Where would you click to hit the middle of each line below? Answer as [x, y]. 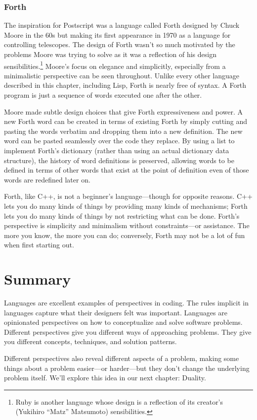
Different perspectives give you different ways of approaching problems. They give [128, 331]
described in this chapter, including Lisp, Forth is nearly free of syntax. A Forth [125, 85]
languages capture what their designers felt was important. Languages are [116, 312]
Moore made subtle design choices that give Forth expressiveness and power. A [124, 111]
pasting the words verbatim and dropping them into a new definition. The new [123, 131]
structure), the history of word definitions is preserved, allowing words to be [119, 160]
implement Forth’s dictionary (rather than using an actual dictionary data [117, 150]
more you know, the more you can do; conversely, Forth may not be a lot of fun [125, 235]
